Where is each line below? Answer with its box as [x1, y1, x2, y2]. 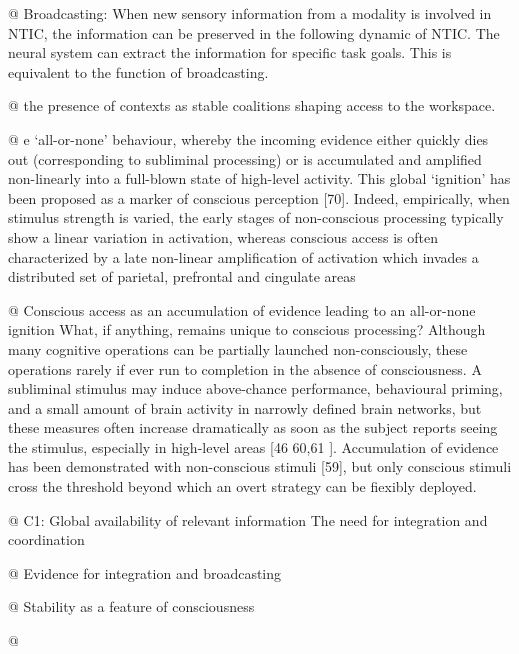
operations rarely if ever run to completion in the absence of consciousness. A [8, 358, 482, 379]
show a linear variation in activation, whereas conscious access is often [8, 226, 438, 247]
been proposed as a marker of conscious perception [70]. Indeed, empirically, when [8, 187, 510, 208]
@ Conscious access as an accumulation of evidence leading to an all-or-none [8, 299, 476, 320]
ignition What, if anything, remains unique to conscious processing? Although [8, 319, 486, 340]
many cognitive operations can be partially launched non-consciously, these [8, 338, 468, 359]
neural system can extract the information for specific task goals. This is [8, 42, 452, 63]
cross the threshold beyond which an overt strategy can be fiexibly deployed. [8, 476, 477, 497]
